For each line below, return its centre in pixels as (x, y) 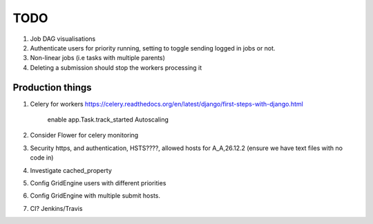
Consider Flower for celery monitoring (84, 136)
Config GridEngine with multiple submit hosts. (95, 196)
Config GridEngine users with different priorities (98, 183)
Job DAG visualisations (63, 39)
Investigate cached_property (71, 170)
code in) (42, 158)
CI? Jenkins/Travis (56, 208)
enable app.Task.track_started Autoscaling (108, 120)
